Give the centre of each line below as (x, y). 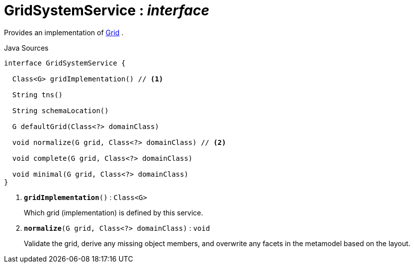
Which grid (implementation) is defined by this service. (114, 212)
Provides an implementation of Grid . (64, 32)
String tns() (38, 95)
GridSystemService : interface (107, 10)
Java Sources (26, 48)
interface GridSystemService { (65, 63)
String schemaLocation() (60, 110)
